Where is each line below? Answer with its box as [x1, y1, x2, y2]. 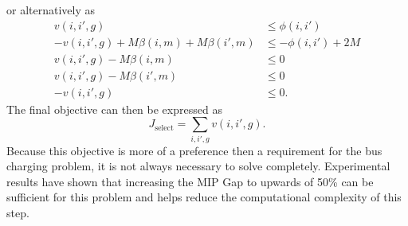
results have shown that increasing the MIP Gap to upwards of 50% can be [6, 173, 374, 189]
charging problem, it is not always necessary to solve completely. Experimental [6, 158, 390, 174]
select [155, 123, 174, 132]
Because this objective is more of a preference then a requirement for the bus [6, 142, 382, 158]
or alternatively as [6, 2, 95, 18]
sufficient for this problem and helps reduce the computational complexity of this [6, 189, 402, 205]
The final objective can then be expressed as [6, 100, 222, 117]
